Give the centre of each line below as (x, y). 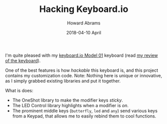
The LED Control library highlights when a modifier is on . (70, 105)
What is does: (19, 90)
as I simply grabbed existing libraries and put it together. (63, 81)
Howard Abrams (84, 23)
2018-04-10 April (84, 32)
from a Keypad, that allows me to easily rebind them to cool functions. (84, 116)
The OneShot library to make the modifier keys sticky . (68, 100)
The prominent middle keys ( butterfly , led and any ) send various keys (85, 111)
